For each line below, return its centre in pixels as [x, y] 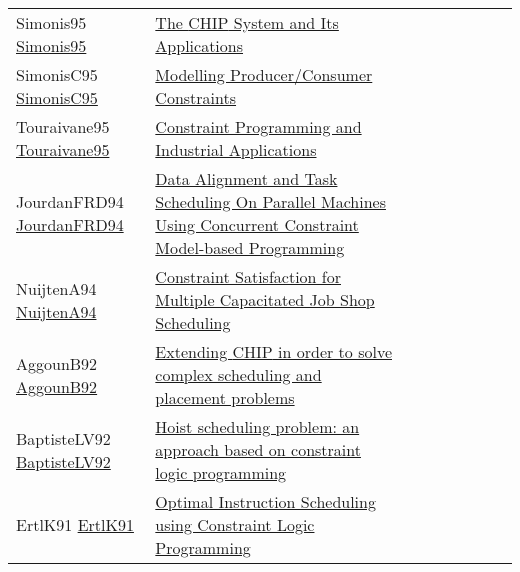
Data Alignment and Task [246, 178]
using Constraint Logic [235, 524]
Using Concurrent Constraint [257, 224]
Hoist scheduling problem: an [257, 426]
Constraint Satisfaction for [248, 276]
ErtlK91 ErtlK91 [75, 524]
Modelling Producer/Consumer [264, 74]
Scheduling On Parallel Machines [270, 201]
